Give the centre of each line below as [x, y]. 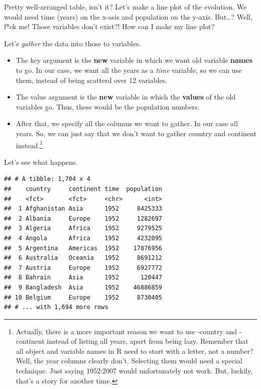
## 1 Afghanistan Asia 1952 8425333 [83, 209]
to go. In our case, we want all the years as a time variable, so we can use [129, 70]
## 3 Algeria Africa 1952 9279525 [83, 228]
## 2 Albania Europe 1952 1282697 [83, 218]
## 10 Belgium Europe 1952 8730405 [83, 297]
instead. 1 [29, 144]
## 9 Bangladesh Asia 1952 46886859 [83, 287]
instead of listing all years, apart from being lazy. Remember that [148, 341]
